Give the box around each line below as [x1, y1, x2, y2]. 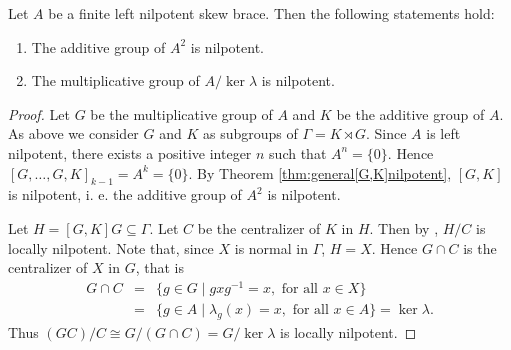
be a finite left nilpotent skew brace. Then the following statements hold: [48, 3, 495, 23]
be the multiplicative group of [90, 103, 273, 124]
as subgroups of [202, 123, 298, 144]
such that [269, 142, 327, 163]
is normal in [234, 237, 308, 258]
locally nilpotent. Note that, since [8, 237, 214, 258]
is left [426, 123, 461, 144]
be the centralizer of [197, 217, 321, 238]
